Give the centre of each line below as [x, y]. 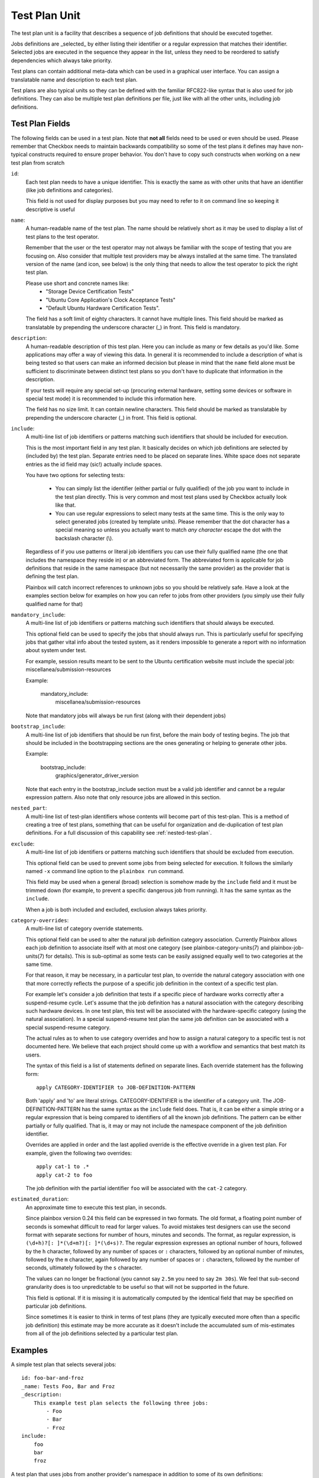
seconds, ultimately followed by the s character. [84, 1268]
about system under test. [56, 650]
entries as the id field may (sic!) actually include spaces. [94, 464]
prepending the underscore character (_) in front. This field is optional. [111, 417]
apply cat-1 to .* [63, 1167]
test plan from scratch [38, 163]
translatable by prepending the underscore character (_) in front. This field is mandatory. [133, 327]
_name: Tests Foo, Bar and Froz [68, 1386]
